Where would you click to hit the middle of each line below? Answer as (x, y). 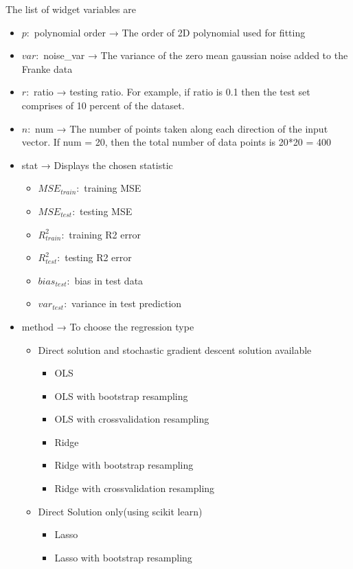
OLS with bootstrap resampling (121, 395)
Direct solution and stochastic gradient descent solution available (175, 349)
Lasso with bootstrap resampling (123, 557)
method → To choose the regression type (108, 326)
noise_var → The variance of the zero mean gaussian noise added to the (196, 55)
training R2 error (105, 234)
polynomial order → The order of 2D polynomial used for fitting (170, 32)
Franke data (47, 68)
